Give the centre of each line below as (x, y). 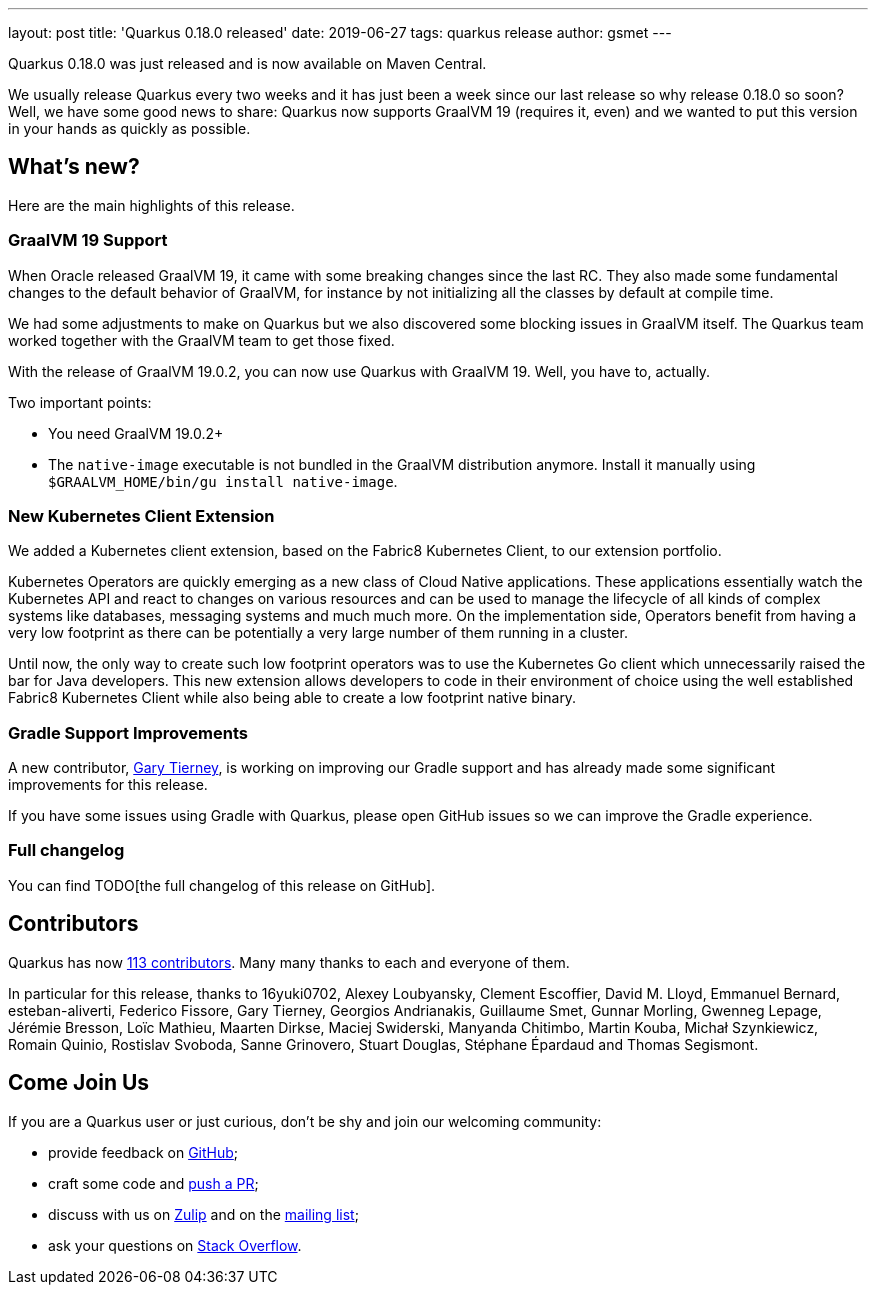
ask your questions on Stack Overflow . (175, 1245)
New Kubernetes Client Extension (141, 515)
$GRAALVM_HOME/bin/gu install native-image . (223, 481)
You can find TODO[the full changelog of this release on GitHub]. (222, 885)
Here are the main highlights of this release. (151, 205)
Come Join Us (79, 1083)
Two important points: (80, 402)
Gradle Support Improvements (128, 732)
